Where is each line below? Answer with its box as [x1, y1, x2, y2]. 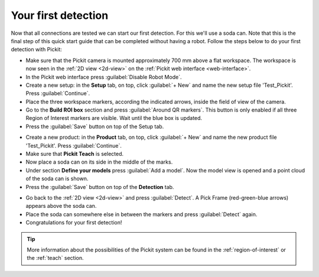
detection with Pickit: [11, 46, 62, 53]
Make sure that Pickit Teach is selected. [25, 151, 124, 158]
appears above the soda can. [25, 203, 97, 210]
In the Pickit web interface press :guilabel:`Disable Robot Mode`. [25, 73, 182, 80]
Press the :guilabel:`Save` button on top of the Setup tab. [25, 123, 164, 130]
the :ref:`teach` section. [27, 255, 84, 262]
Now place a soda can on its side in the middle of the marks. [25, 158, 173, 165]
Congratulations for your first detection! [25, 219, 122, 226]
